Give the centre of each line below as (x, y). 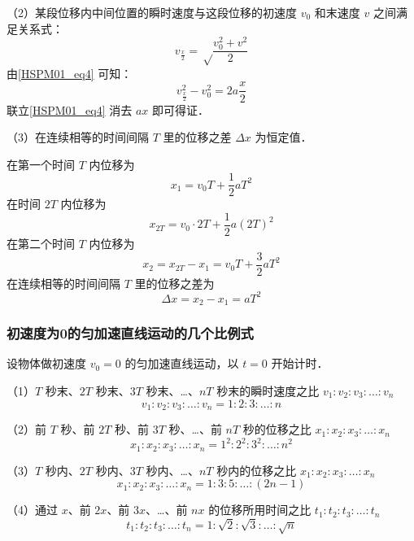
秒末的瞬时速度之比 (268, 391)
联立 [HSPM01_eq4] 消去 (70, 109)
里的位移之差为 (174, 283)
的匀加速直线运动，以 (182, 363)
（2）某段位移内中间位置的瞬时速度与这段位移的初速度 (152, 12)
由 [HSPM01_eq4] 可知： (70, 73)
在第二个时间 (41, 244)
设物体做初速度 (46, 363)
